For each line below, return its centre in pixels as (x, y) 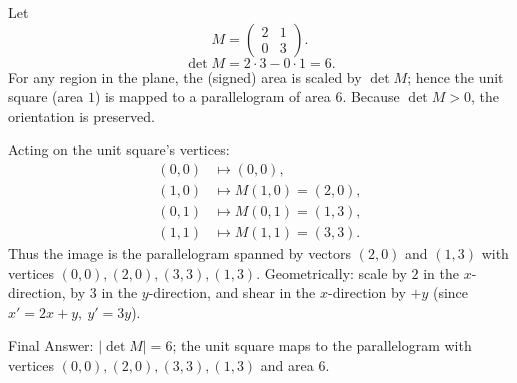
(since (450, 292)
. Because (371, 96)
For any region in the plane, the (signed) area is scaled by (185, 76)
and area (287, 365)
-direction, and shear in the (232, 292)
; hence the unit (455, 76)
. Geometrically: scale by (331, 272)
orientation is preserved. (81, 115)
